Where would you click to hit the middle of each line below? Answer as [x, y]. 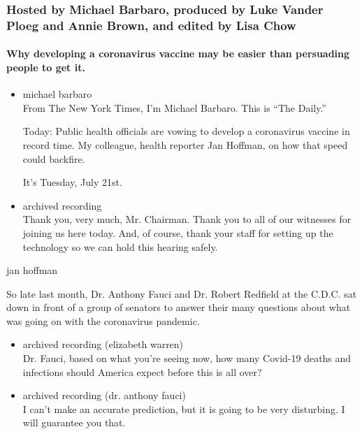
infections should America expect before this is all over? [142, 371]
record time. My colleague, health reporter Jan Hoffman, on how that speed [185, 144]
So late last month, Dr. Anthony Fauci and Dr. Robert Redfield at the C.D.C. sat [182, 293]
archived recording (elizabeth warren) [103, 344]
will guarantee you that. [74, 422]
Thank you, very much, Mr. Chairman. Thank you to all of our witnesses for [187, 219]
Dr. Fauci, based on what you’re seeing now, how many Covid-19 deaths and [187, 358]
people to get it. [46, 67]
